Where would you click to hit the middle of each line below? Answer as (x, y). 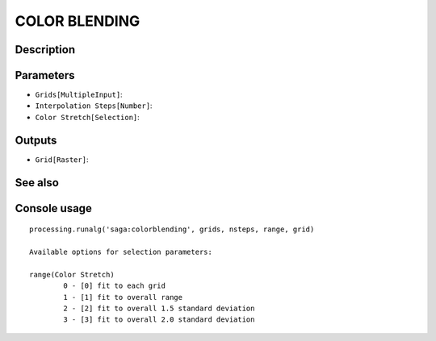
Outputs (36, 140)
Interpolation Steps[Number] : (94, 106)
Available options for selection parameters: (121, 252)
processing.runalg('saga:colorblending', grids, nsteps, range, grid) (172, 229)
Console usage (54, 208)
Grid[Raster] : (62, 159)
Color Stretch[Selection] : (88, 117)
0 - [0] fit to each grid (114, 286)
